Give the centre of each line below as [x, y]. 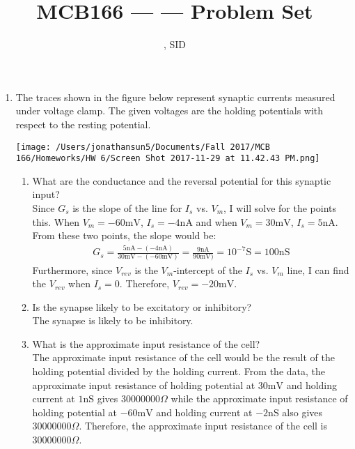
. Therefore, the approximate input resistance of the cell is [203, 426]
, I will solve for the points [280, 208]
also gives [302, 412]
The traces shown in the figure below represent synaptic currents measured [175, 97]
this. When [56, 221]
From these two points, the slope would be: [124, 235]
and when [216, 221]
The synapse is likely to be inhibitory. [113, 320]
